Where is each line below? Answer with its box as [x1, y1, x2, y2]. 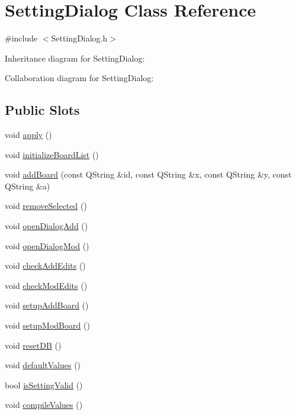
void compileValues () [5, 398, 83, 411]
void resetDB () [5, 339, 62, 351]
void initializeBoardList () [5, 148, 99, 160]
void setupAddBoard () [5, 299, 89, 311]
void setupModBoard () [5, 319, 90, 332]
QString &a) [5, 179, 50, 192]
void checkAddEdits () [5, 259, 86, 272]
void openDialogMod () [5, 239, 89, 252]
